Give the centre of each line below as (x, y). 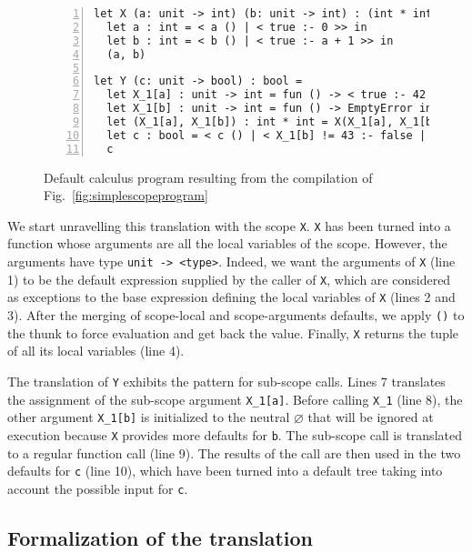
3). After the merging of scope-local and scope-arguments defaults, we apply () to (236, 315)
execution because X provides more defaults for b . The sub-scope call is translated (235, 434)
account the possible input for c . (98, 488)
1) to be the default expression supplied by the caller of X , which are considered (229, 279)
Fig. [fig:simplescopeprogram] (126, 195)
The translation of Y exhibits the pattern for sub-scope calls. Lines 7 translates (226, 381)
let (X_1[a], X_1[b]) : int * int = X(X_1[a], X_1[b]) (276, 122)
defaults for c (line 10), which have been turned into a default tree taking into (225, 471)
